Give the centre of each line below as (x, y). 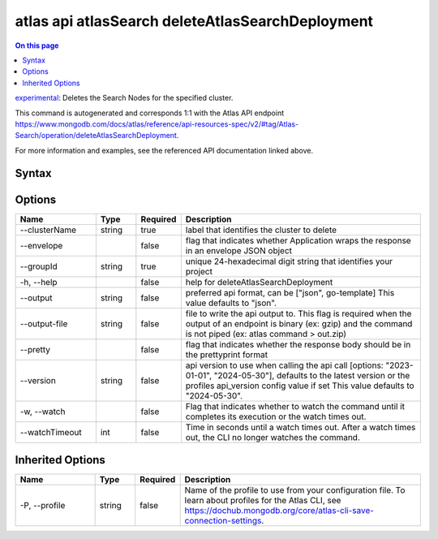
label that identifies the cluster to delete (261, 230)
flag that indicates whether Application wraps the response (298, 240)
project (199, 271)
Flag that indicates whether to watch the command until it (295, 406)
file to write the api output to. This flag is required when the (298, 313)
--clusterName (48, 230)
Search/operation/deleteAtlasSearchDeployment (96, 136)
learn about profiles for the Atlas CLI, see (263, 501)
